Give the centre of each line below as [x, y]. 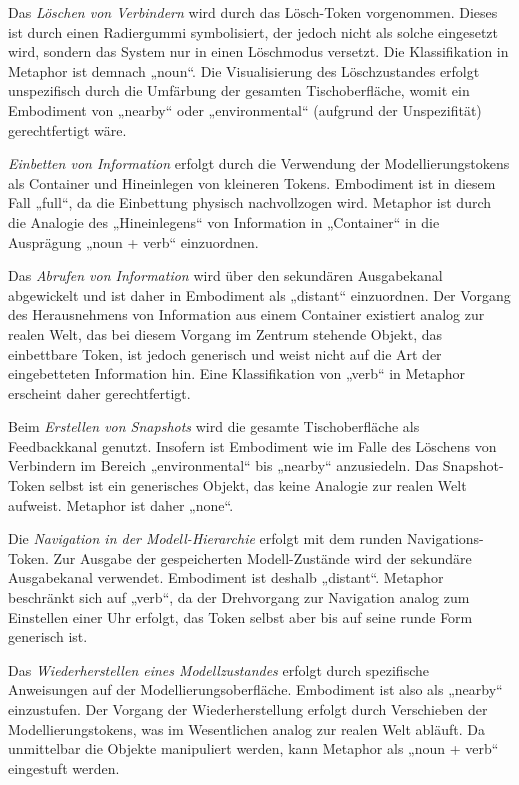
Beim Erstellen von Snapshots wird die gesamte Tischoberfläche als [214, 426]
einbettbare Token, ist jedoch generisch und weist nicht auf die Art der [225, 353]
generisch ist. [48, 636]
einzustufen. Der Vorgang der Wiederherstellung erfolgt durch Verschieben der [248, 709]
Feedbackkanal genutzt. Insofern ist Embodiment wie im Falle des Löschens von [252, 445]
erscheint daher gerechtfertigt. [99, 392]
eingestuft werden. [64, 767]
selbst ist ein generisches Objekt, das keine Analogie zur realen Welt [258, 485]
